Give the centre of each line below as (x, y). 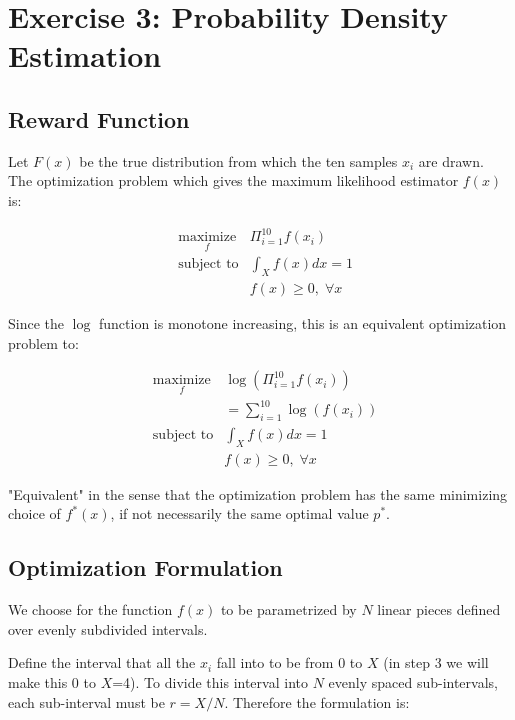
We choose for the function (90, 609)
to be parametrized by (288, 609)
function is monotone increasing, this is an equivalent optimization (302, 323)
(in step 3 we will (436, 662)
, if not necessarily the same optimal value (239, 513)
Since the (36, 323)
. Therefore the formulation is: (317, 701)
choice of (34, 513)
